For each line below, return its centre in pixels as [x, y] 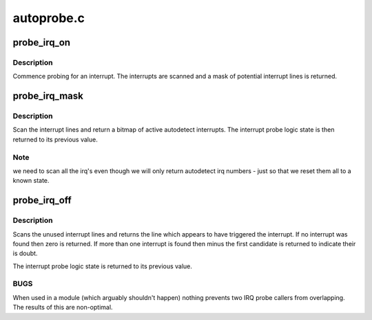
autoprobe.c [49, 18]
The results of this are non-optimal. [63, 308]
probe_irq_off [42, 200]
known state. [31, 181]
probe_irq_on [42, 42]
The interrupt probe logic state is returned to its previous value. [103, 266]
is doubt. [25, 253]
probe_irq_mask [48, 96]
